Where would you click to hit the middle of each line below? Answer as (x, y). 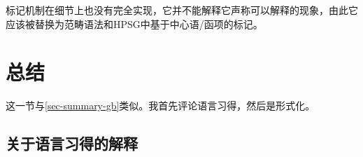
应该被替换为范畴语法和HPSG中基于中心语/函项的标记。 (134, 23)
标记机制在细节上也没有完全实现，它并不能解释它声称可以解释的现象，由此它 (182, 10)
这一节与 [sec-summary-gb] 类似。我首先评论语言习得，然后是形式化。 (161, 105)
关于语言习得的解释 (72, 143)
